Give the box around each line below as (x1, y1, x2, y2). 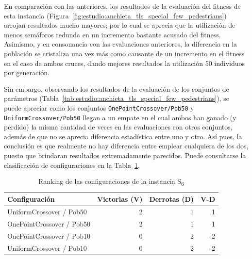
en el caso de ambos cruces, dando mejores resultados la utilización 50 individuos (4, 58, 245, 68)
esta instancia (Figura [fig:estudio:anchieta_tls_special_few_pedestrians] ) (4, 10, 227, 20)
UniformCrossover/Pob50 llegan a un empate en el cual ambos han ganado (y (4, 112, 236, 122)
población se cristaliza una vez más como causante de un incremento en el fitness (4, 48, 245, 58)
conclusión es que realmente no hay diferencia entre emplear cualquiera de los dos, (4, 141, 249, 151)
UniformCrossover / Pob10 (7, 243, 87, 253)
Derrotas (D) (149, 194, 194, 204)
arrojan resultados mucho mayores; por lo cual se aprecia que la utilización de (4, 20, 235, 30)
